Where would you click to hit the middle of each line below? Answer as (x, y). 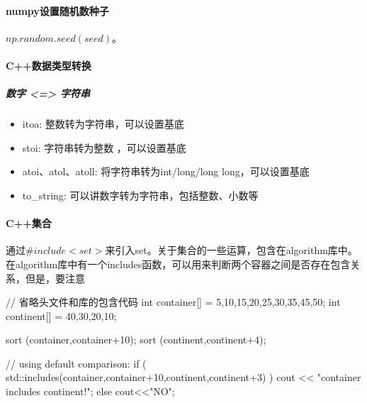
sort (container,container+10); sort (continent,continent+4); (136, 339)
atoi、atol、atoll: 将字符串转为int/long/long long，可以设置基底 (166, 171)
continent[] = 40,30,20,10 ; (61, 315)
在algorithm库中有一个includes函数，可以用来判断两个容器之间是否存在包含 (178, 264)
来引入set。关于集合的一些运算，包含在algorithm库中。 (231, 250)
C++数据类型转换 (49, 65)
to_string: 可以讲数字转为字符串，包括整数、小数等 (140, 195)
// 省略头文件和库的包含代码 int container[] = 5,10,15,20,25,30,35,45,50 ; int (173, 302)
